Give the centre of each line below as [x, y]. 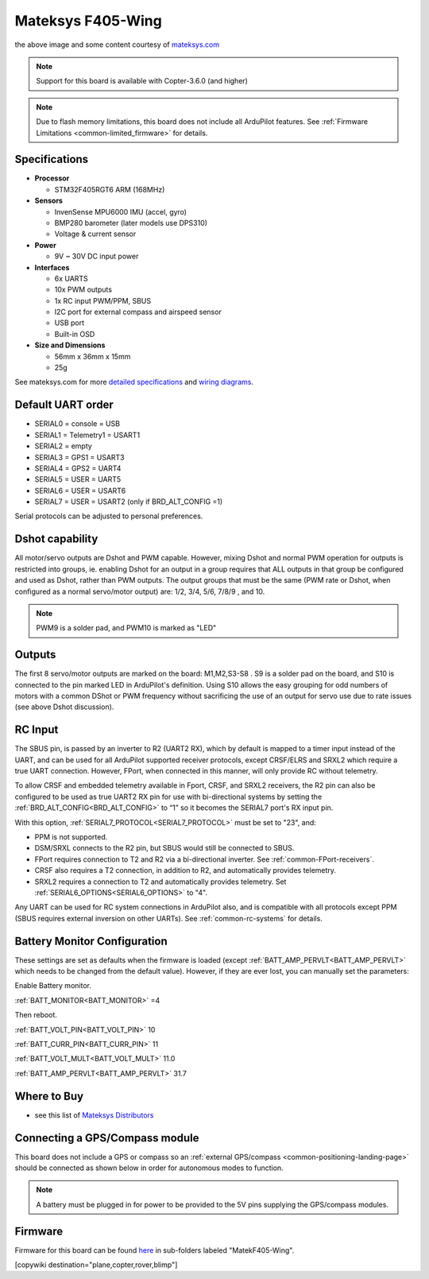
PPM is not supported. [71, 837]
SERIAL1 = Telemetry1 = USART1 [87, 435]
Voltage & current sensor [95, 234]
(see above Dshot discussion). [64, 707]
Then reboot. [36, 1015]
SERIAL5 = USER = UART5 [78, 479]
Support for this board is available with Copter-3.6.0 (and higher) [142, 81]
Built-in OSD [75, 334]
